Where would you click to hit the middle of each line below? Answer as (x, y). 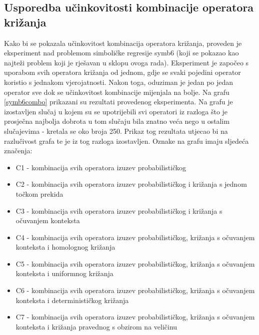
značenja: (18, 151)
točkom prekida (39, 193)
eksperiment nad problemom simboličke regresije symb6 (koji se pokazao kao (121, 53)
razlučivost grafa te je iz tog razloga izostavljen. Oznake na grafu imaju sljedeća (126, 141)
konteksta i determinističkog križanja (72, 300)
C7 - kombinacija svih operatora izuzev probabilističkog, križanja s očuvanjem (135, 317)
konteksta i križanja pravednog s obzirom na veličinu (96, 326)
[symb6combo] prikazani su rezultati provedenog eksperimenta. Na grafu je (118, 102)
